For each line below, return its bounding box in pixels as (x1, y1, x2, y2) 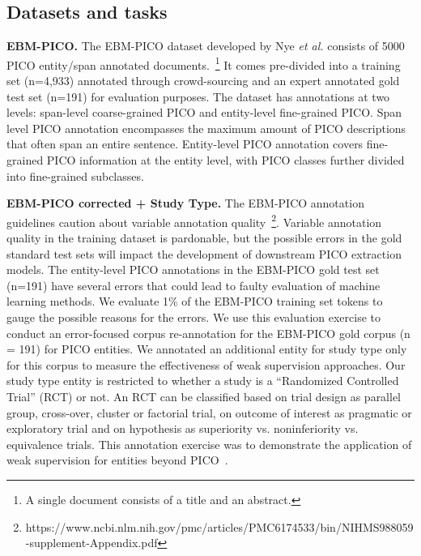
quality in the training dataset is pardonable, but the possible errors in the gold (6, 229, 402, 246)
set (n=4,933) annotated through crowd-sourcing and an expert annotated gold (6, 72, 400, 89)
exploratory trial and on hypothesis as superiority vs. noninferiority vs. (6, 420, 359, 437)
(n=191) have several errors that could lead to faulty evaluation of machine (6, 276, 381, 293)
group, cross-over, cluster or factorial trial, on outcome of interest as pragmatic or (6, 404, 412, 421)
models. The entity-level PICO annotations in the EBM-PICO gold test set (6, 261, 380, 278)
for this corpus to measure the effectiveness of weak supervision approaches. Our (6, 356, 406, 373)
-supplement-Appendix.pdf (25, 534, 158, 551)
